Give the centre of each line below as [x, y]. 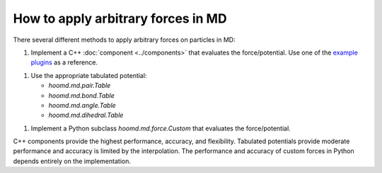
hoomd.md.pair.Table [80, 86]
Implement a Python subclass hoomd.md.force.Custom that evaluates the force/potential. [161, 128]
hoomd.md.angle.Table [82, 105]
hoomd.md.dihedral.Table [86, 115]
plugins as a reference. [64, 62]
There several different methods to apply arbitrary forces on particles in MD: [125, 40]
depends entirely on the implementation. [72, 161]
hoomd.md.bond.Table [81, 95]
